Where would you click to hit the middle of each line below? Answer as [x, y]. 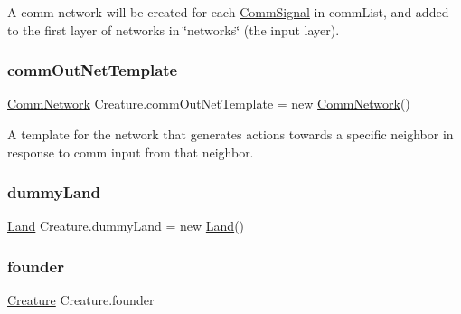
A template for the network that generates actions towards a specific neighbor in [230, 134]
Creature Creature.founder [81, 300]
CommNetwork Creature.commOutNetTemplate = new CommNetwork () [209, 104]
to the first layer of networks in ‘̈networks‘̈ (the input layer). [174, 29]
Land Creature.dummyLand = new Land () [126, 226]
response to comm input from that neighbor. [131, 152]
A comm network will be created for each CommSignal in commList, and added [228, 12]
